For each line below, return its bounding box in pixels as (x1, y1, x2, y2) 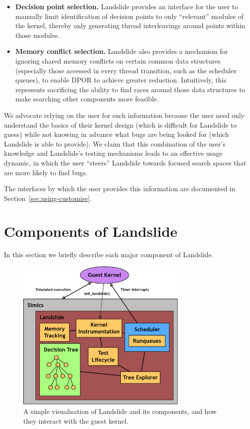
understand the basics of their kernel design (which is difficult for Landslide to (4, 119, 237, 130)
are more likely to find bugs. (4, 167, 88, 177)
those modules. (15, 30, 60, 40)
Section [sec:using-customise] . (4, 193, 92, 203)
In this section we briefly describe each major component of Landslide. (4, 249, 214, 260)
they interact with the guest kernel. (23, 415, 129, 426)
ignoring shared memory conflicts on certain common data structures (15, 55, 221, 66)
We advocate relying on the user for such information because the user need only (4, 110, 245, 120)
